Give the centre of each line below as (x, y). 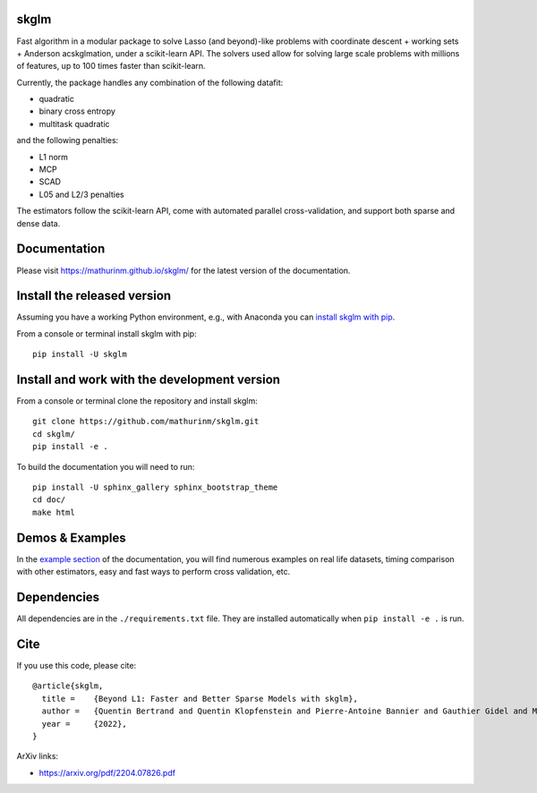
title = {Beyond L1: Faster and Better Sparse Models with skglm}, (200, 699)
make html (54, 512)
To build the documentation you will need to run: (106, 466)
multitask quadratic (75, 124)
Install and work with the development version (149, 379)
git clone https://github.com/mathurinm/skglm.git (146, 422)
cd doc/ (49, 500)
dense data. (38, 223)
